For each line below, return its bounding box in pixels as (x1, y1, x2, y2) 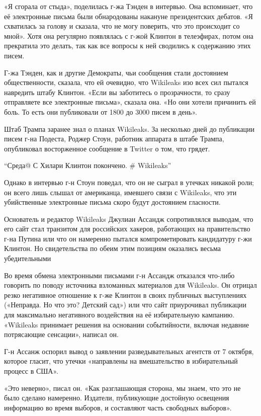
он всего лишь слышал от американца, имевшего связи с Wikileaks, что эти (4, 187, 237, 197)
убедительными (4, 253, 51, 264)
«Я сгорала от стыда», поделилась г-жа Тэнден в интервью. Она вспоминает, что (4, 1, 253, 11)
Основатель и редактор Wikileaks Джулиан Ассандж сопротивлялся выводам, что (4, 213, 253, 224)
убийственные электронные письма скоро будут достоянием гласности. (4, 197, 221, 207)
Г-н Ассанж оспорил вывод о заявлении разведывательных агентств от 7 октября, (4, 346, 254, 356)
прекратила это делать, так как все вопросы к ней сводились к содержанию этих (4, 40, 251, 51)
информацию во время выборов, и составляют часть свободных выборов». (4, 402, 232, 412)
